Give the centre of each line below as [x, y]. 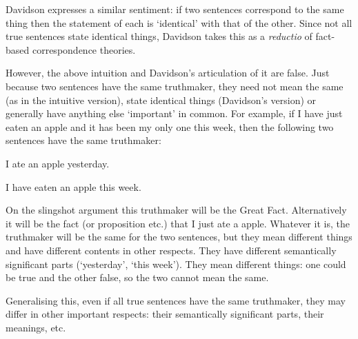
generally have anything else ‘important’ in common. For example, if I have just [174, 113]
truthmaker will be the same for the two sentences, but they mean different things [179, 237]
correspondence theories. [84, 49]
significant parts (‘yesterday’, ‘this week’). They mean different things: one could [176, 264]
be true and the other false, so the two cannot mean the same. [137, 277]
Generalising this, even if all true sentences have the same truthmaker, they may [176, 300]
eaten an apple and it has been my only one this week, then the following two [170, 126]
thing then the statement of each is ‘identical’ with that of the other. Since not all [179, 22]
